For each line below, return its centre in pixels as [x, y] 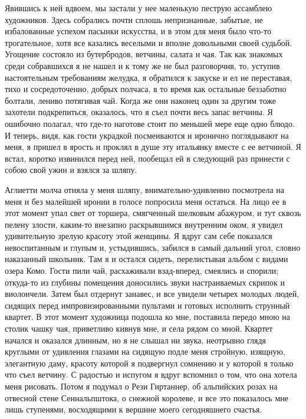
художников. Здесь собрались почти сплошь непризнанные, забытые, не [134, 19]
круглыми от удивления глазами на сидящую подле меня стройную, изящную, [145, 351]
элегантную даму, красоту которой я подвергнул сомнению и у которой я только [149, 363]
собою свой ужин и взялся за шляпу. [71, 170]
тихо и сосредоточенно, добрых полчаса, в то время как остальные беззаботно [146, 89]
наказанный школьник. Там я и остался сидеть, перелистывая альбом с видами [147, 259]
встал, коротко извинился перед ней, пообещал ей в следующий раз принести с [147, 158]
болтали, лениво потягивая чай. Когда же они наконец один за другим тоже [141, 100]
